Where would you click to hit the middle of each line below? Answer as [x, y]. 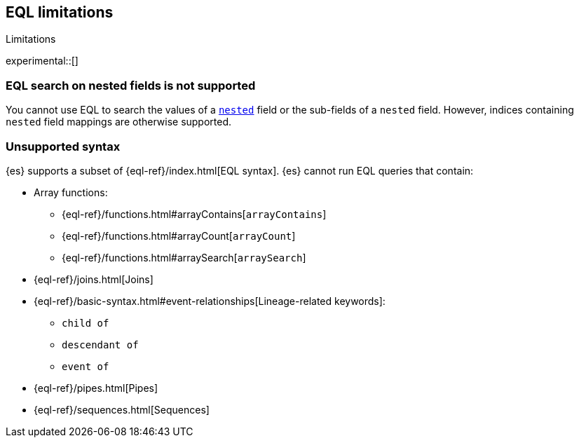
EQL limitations [60, 12]
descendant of [100, 345]
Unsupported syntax [63, 146]
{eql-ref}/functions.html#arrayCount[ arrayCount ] [179, 236]
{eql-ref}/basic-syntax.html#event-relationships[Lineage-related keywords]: [210, 301]
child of [86, 323]
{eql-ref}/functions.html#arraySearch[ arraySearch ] [184, 257]
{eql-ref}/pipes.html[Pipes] [96, 388]
